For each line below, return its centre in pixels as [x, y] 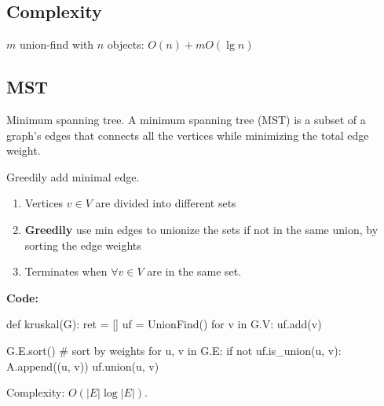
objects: [126, 44]
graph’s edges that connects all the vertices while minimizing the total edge [188, 135]
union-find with [57, 44]
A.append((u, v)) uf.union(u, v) [83, 366]
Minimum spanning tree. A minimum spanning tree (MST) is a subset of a [186, 119]
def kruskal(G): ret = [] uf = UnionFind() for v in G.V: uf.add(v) [164, 324]
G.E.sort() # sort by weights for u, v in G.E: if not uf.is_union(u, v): [174, 350]
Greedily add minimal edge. [73, 176]
